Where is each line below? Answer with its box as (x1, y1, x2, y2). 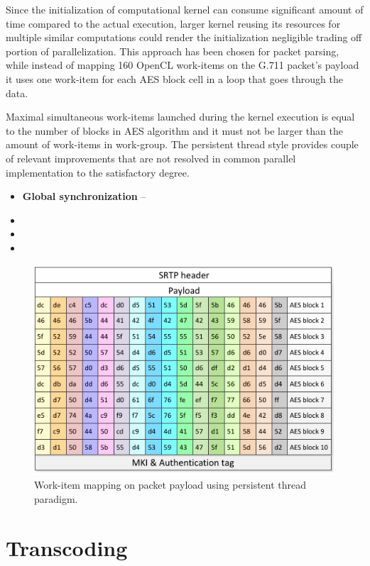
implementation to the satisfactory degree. (6, 165, 190, 179)
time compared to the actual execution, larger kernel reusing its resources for (6, 16, 341, 30)
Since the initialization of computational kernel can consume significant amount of (6, 2, 364, 16)
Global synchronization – (22, 189, 146, 204)
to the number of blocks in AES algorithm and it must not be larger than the (6, 123, 343, 138)
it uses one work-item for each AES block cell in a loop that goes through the (6, 71, 343, 86)
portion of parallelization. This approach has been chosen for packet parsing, (6, 43, 339, 58)
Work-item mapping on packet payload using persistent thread (34, 477, 307, 492)
